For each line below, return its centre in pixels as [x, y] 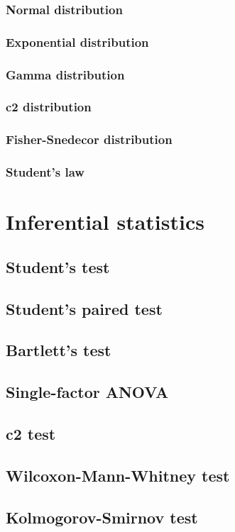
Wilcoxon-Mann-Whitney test [118, 475]
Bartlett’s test [59, 350]
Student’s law [45, 172]
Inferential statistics [105, 222]
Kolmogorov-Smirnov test [102, 517]
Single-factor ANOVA [87, 392]
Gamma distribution [65, 74]
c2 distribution [49, 107]
